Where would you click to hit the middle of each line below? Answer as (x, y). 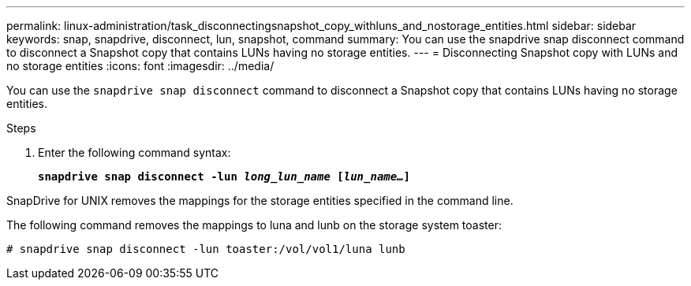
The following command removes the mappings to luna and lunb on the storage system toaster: (254, 225)
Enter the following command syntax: (134, 152)
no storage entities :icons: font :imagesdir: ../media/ (140, 66)
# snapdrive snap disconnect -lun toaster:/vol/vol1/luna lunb (206, 249)
